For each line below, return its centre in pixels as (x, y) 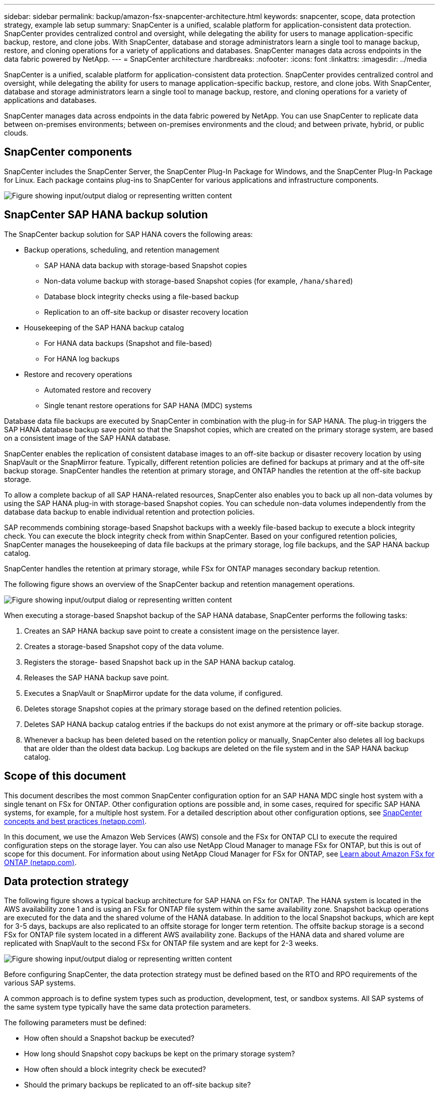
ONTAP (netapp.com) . (40, 862)
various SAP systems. (40, 983)
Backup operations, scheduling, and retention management (122, 250)
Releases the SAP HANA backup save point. (97, 677)
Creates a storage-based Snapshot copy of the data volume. (124, 646)
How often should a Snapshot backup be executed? (109, 1038)
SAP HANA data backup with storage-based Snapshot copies (146, 265)
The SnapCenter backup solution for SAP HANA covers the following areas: (129, 234)
